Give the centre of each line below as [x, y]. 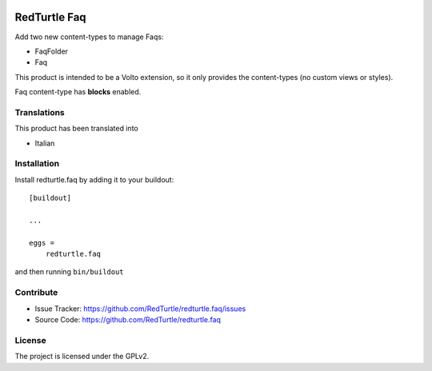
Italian [45, 143]
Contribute [36, 293]
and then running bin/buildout [69, 272]
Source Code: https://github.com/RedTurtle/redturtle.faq [128, 320]
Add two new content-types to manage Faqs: [89, 37]
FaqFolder [51, 51]
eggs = [42, 243]
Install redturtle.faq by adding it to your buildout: [94, 179]
